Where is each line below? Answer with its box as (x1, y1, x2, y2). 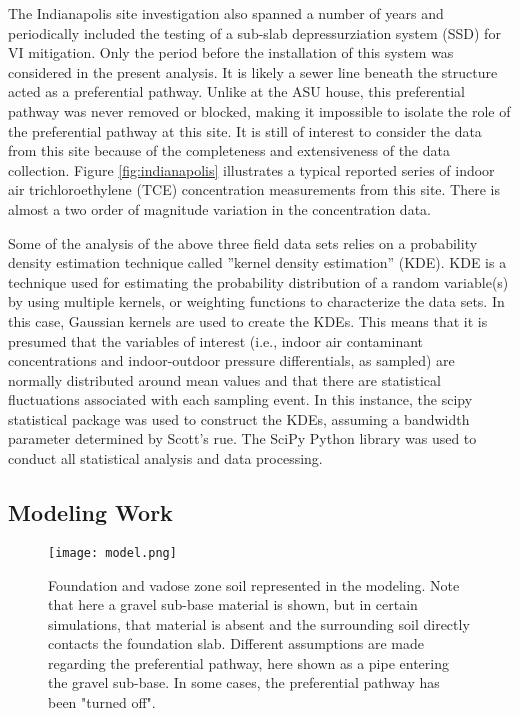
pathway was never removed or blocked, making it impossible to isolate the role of (8, 100, 511, 121)
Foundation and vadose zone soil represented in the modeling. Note (48, 574, 460, 595)
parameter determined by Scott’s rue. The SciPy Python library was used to (8, 428, 477, 449)
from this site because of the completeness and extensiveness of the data (8, 140, 450, 161)
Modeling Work (8, 497, 173, 528)
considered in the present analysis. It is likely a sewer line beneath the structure (8, 61, 498, 82)
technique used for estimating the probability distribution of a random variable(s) (8, 271, 509, 292)
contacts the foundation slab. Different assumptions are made (48, 633, 424, 654)
